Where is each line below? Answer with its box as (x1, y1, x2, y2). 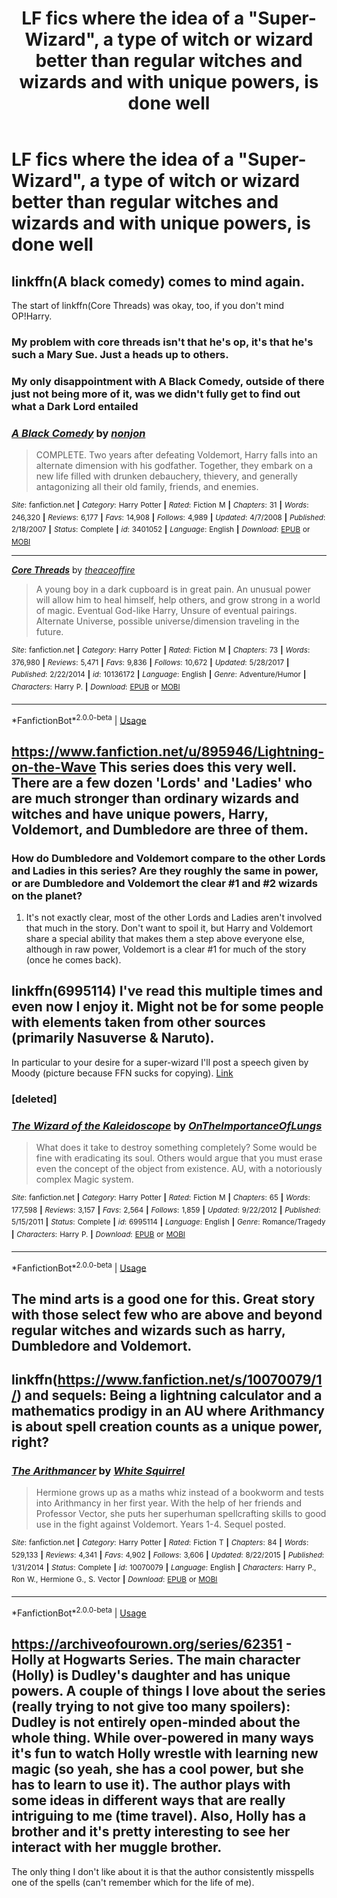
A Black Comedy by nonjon (11, 426, 146, 440)
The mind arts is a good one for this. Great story (11, 1290, 316, 1307)
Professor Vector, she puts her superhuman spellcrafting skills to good (35, 1508, 327, 1520)
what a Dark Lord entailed (11, 399, 139, 413)
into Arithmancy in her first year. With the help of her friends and (35, 1497, 303, 1509)
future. (35, 626, 64, 638)
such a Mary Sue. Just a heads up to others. (11, 347, 229, 361)
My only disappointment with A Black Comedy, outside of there (11, 374, 325, 388)
